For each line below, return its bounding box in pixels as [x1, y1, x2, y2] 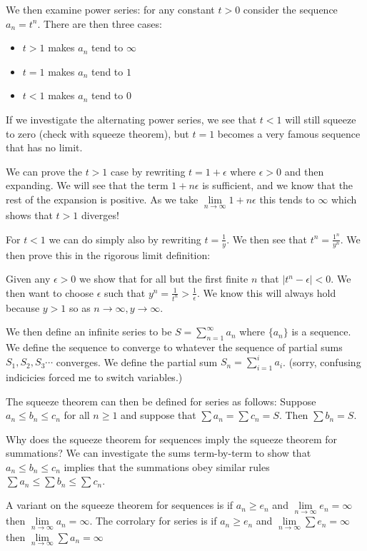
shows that [6, 208, 53, 223]
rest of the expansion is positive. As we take [6, 191, 198, 206]
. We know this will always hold [196, 285, 336, 300]
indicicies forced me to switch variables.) [6, 369, 183, 384]
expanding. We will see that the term [6, 178, 169, 193]
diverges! [81, 208, 119, 223]
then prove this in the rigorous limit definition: [6, 247, 211, 262]
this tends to [259, 191, 315, 206]
